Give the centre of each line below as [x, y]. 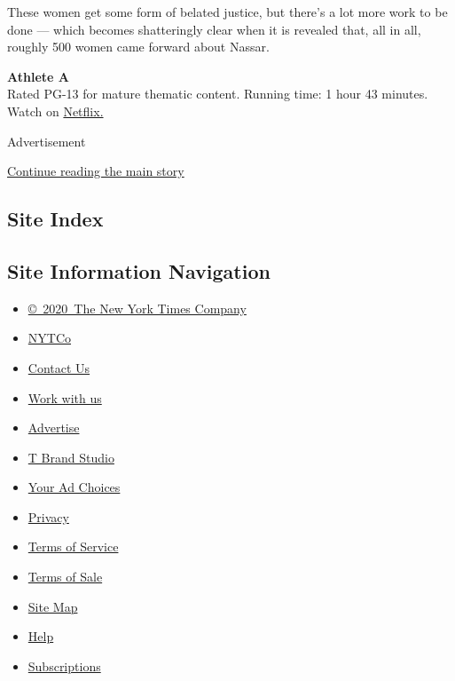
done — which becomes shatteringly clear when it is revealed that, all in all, [214, 29]
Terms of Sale [65, 577]
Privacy [48, 516]
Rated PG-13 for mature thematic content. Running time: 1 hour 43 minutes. [218, 94]
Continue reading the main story [96, 171]
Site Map [53, 606]
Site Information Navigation [139, 270]
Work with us [65, 397]
